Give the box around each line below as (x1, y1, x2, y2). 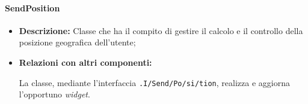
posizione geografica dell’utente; (19, 36, 136, 48)
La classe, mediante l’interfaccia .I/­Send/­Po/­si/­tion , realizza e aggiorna (19, 76, 290, 88)
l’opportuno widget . (19, 88, 90, 100)
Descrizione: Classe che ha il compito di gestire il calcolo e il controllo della (19, 24, 303, 36)
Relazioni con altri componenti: (19, 56, 152, 68)
